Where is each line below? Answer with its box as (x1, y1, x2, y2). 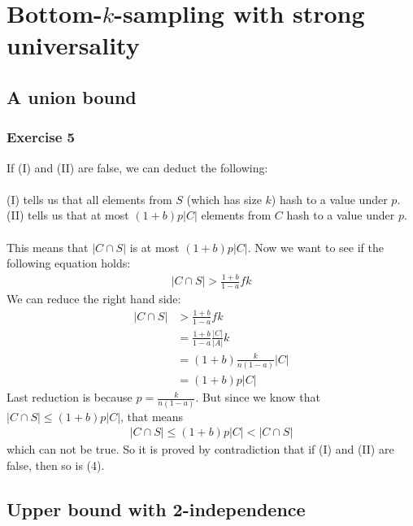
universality (7, 28, 140, 62)
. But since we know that (195, 389, 320, 406)
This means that (7, 238, 89, 255)
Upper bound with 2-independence (7, 496, 306, 521)
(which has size (186, 190, 262, 207)
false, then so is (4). (7, 456, 105, 473)
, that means (120, 407, 184, 424)
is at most (129, 238, 180, 255)
